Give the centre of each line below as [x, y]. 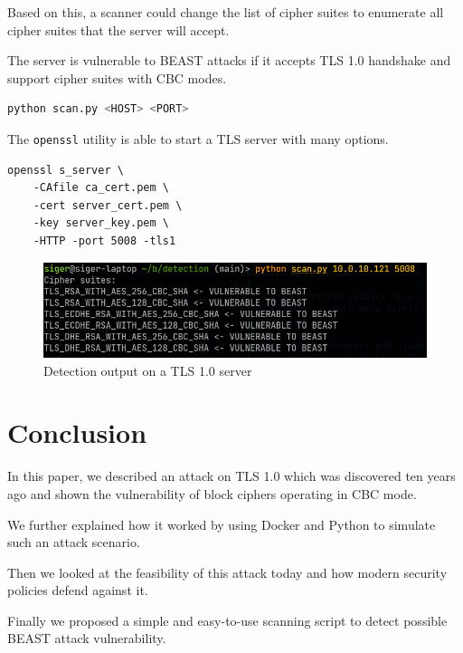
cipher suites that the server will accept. [118, 29]
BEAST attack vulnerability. [87, 638]
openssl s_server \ [66, 170]
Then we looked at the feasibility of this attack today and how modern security [227, 572]
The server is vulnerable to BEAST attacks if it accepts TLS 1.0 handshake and [229, 60]
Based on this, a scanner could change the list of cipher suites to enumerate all [226, 12]
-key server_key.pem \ [101, 223]
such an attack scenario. [74, 542]
